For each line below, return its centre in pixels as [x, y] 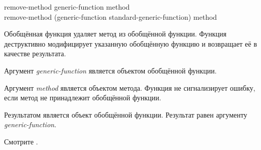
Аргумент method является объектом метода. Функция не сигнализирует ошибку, [130, 87]
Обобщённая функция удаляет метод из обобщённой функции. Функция [116, 34]
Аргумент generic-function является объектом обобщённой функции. [110, 70]
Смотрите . [21, 141]
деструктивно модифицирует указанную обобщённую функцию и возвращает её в [131, 43]
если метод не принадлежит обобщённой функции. [83, 98]
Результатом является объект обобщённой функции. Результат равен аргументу [126, 114]
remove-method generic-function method [67, 7]
